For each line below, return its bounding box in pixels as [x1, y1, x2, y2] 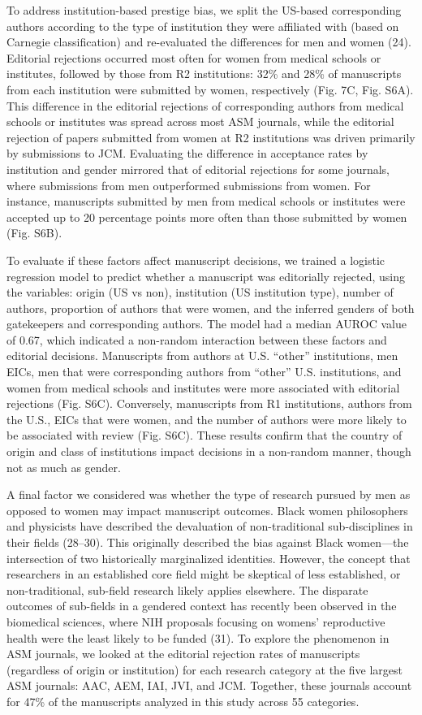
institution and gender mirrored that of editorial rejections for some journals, [6, 160, 390, 177]
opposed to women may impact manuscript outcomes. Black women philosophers [6, 501, 408, 518]
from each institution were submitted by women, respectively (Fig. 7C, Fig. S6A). [6, 80, 414, 97]
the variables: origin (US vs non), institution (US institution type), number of [6, 284, 394, 301]
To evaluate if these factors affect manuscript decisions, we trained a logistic [6, 251, 385, 268]
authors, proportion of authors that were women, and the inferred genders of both [6, 299, 415, 316]
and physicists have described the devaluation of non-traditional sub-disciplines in [6, 518, 413, 535]
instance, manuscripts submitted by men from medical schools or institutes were [6, 193, 406, 210]
